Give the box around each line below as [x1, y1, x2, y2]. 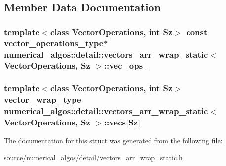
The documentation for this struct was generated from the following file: [4, 135, 223, 146]
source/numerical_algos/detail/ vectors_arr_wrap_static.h [4, 152, 183, 162]
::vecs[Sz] [104, 116, 141, 128]
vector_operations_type [4, 37, 104, 49]
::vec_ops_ [104, 59, 150, 72]
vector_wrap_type [4, 93, 81, 106]
